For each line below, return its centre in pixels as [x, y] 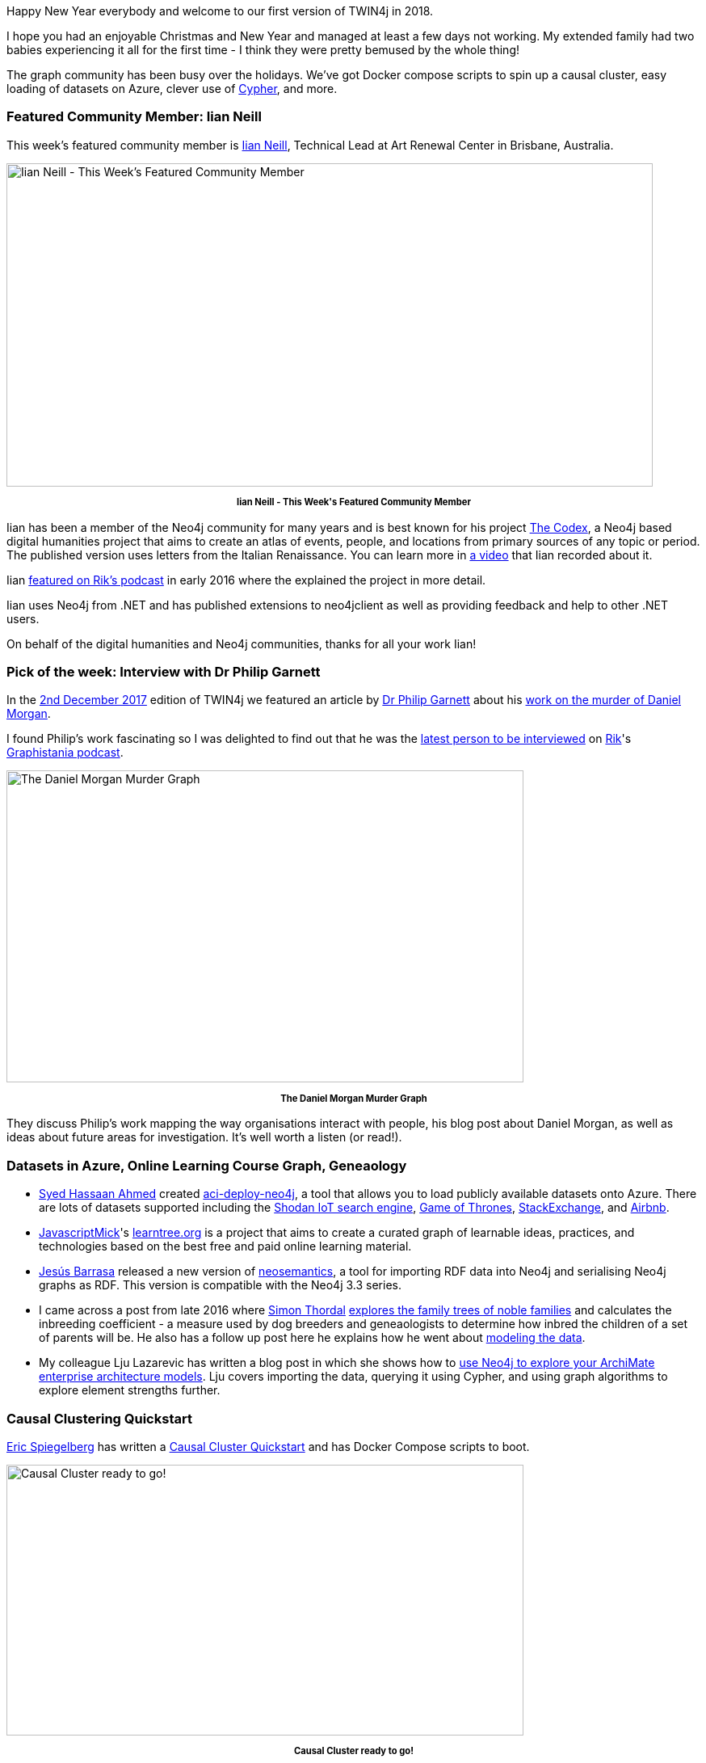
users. [23, 618]
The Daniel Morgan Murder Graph [354, 1098]
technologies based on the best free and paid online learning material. [225, 1246]
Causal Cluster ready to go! [354, 1751]
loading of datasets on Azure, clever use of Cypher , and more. [172, 89]
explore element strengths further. [130, 1390]
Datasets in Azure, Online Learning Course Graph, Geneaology [207, 1165]
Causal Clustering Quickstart [99, 1418]
